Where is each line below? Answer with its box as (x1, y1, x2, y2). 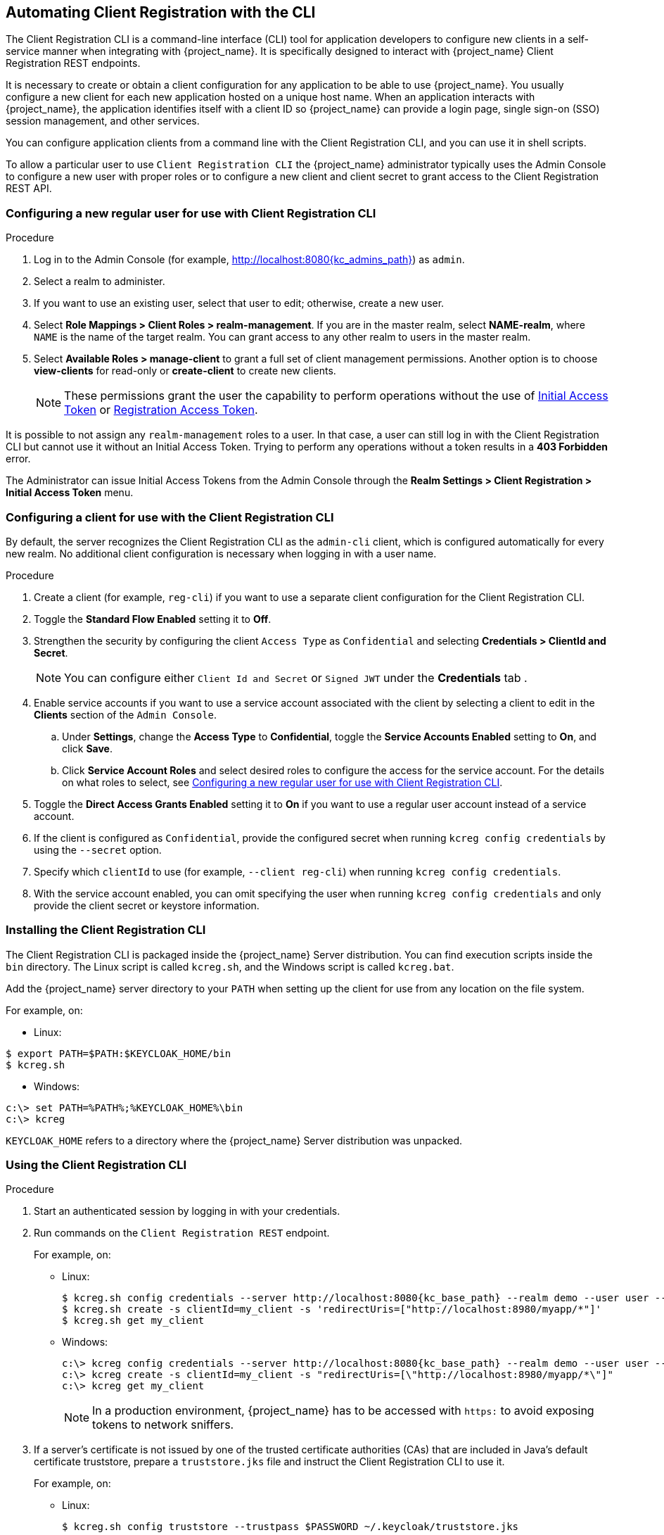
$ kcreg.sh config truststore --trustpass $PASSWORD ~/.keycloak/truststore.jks (62, 1521, 519, 1533)
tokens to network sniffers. (92, 1417, 234, 1432)
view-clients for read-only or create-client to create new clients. (34, 365, 336, 377)
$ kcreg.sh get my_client (62, 1315, 205, 1327)
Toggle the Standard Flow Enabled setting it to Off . (34, 612, 272, 625)
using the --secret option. (34, 843, 162, 856)
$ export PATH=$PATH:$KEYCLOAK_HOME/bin (6, 1047, 231, 1059)
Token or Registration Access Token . (64, 403, 258, 417)
